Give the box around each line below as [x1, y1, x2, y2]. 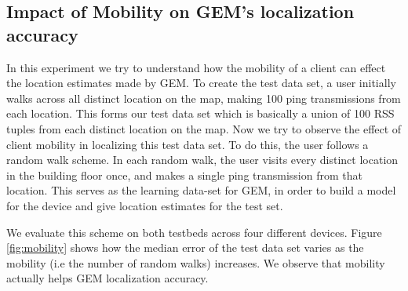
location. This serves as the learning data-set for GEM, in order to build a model [6, 182, 396, 198]
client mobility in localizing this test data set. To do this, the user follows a [6, 136, 369, 152]
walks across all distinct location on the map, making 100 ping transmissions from [6, 89, 401, 106]
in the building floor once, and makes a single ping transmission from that [6, 166, 362, 183]
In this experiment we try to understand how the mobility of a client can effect [6, 59, 386, 75]
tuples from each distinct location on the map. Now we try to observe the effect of [6, 120, 402, 136]
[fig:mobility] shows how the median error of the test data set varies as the [6, 239, 364, 256]
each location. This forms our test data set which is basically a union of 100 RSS [6, 105, 395, 122]
